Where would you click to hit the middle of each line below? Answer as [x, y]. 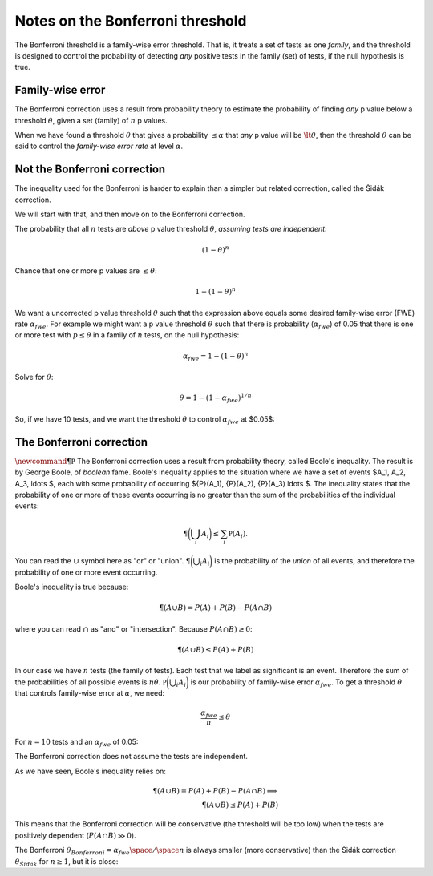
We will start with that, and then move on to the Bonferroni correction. [130, 214]
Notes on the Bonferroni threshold [131, 21]
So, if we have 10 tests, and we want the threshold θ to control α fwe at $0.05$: [145, 420]
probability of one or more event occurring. [86, 572]
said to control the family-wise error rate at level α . [99, 146]
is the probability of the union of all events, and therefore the [314, 561]
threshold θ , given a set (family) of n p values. [91, 120]
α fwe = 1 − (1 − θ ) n [215, 356]
